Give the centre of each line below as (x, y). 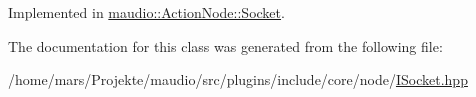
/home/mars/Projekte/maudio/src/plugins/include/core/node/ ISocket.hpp (238, 79)
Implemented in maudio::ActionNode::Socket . (146, 12)
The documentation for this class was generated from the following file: (225, 45)
